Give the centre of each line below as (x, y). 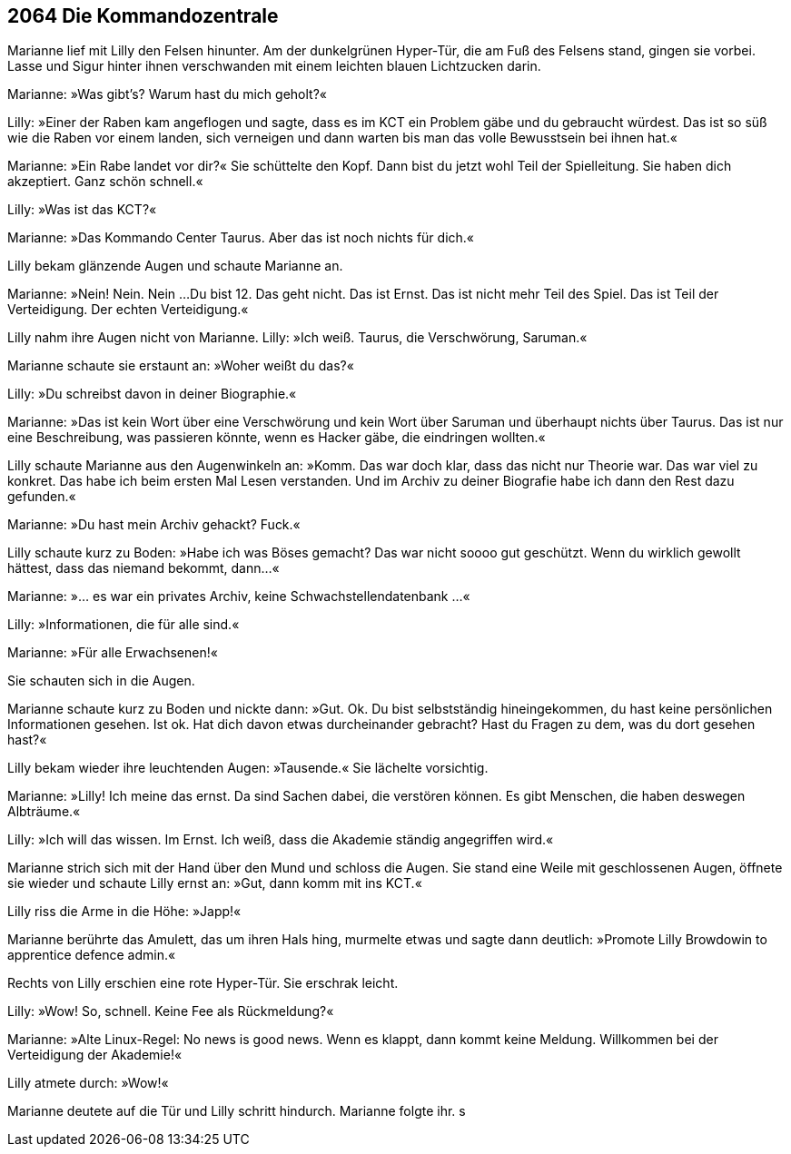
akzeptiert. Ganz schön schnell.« (105, 182)
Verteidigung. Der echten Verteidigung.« (128, 310)
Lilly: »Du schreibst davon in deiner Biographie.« (152, 394)
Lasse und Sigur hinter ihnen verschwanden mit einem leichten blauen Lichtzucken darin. (274, 66)
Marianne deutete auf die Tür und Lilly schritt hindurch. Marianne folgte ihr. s (237, 1111)
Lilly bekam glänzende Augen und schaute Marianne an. (175, 266)
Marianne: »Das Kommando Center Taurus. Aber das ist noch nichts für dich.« (241, 238)
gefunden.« (42, 497)
